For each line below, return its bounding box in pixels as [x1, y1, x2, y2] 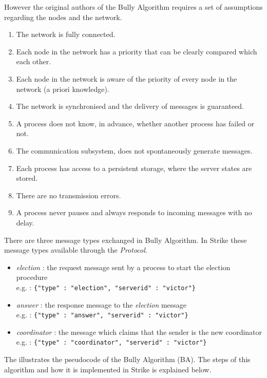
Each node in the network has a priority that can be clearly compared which [16, 46, 257, 56]
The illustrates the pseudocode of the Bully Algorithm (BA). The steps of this [4, 354, 251, 365]
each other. [16, 56, 51, 67]
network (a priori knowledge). [16, 83, 109, 94]
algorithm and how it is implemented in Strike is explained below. [4, 364, 212, 374]
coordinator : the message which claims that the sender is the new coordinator [16, 326, 262, 337]
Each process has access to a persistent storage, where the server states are [16, 162, 252, 173]
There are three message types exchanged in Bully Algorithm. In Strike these [4, 234, 247, 245]
